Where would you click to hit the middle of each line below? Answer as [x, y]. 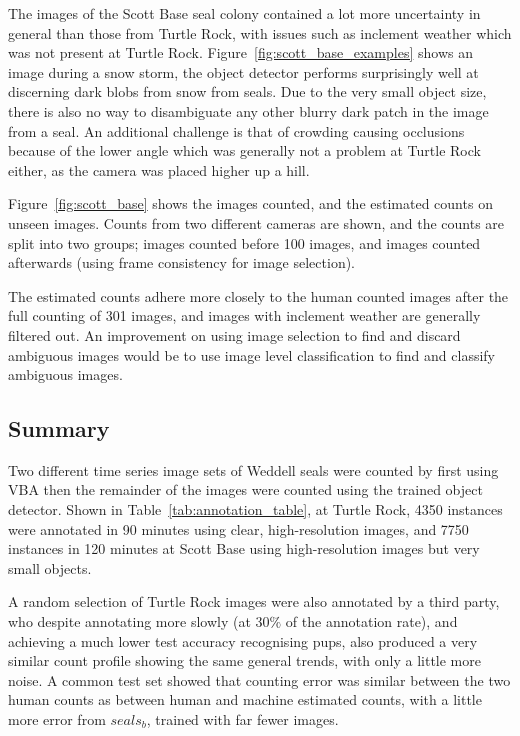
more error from [57, 719]
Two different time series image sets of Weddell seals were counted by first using [253, 469]
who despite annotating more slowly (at [129, 621]
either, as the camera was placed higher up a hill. [159, 169]
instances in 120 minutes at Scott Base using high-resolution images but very [244, 548]
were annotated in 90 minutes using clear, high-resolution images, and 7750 [238, 528]
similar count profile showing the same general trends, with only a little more [244, 660]
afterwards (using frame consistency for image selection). [182, 262]
